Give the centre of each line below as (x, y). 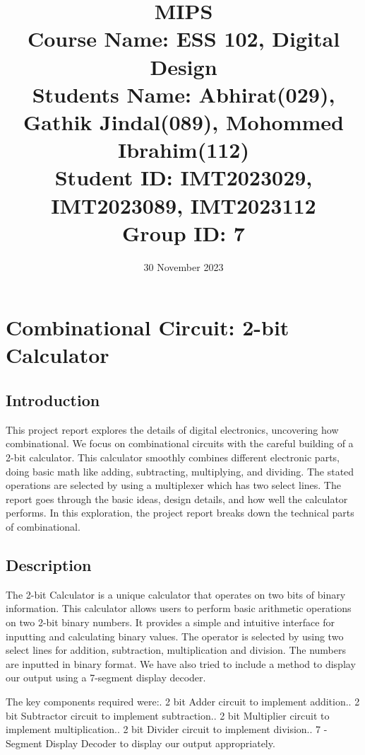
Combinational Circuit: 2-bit (148, 327)
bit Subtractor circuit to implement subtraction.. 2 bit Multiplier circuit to (168, 715)
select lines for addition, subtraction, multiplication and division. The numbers (176, 650)
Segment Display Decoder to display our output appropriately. (140, 743)
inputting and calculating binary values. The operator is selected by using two (175, 636)
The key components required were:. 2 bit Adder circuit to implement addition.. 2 (183, 701)
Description (49, 564)
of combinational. (43, 526)
